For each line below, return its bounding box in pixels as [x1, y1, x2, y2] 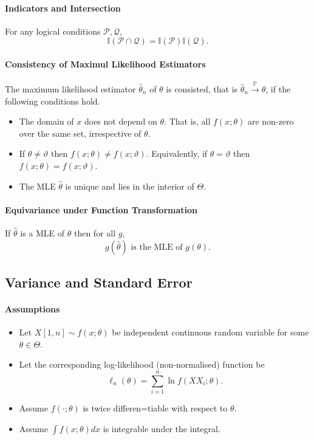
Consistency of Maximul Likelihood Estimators [5, 57, 206, 70]
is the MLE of [131, 242, 183, 252]
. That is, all [164, 115, 211, 128]
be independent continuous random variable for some [112, 326, 309, 339]
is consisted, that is [166, 82, 238, 95]
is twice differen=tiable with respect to [83, 402, 228, 414]
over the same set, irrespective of [19, 126, 142, 139]
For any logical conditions [5, 24, 101, 37]
